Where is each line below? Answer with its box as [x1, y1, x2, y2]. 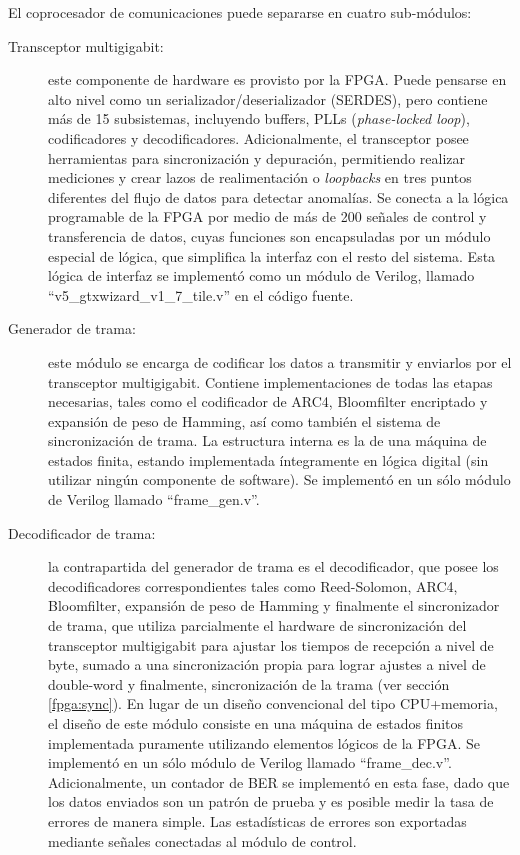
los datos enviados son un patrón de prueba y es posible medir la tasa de [48, 791, 494, 812]
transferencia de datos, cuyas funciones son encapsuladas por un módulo [48, 225, 491, 246]
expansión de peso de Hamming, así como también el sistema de [48, 410, 441, 431]
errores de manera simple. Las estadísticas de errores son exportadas [48, 810, 467, 831]
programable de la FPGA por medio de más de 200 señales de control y [48, 206, 487, 227]
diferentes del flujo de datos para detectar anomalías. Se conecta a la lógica [48, 186, 509, 207]
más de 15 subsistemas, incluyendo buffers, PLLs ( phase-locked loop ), [48, 108, 470, 129]
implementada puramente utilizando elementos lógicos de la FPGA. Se [48, 732, 480, 753]
